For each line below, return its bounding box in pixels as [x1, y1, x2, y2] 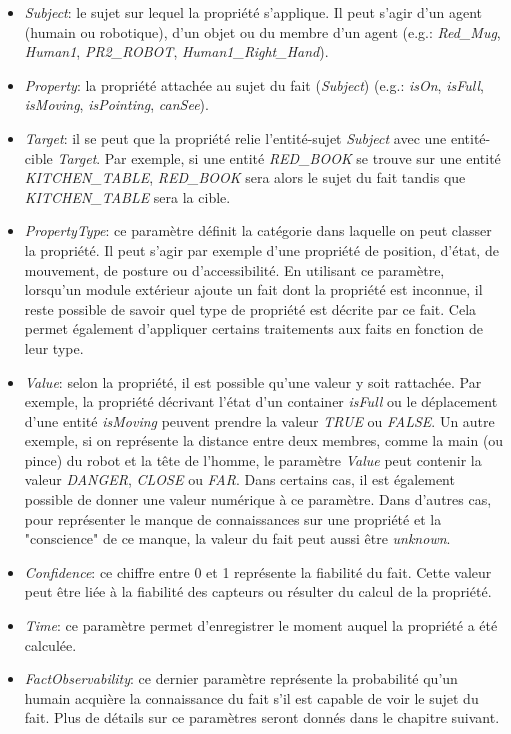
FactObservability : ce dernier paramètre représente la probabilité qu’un [24, 668, 458, 689]
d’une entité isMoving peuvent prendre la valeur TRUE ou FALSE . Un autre [24, 410, 495, 431]
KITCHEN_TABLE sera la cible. [24, 186, 231, 207]
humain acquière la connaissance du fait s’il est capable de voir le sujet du [24, 687, 479, 708]
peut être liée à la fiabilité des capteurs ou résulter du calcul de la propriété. [24, 581, 492, 602]
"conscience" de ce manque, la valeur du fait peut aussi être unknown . [24, 528, 451, 549]
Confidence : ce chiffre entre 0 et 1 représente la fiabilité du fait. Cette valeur [24, 561, 492, 582]
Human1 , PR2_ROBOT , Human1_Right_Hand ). [24, 41, 329, 62]
